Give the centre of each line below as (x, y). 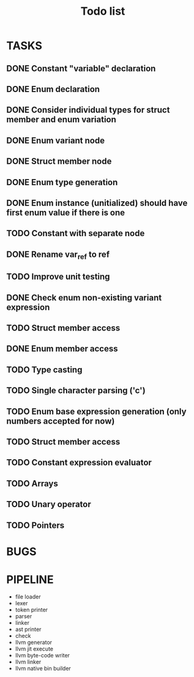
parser (24, 616)
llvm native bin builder (43, 668)
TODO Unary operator (49, 504)
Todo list (103, 11)
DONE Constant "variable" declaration (81, 68)
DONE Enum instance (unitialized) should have (97, 203)
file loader (28, 597)
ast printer (28, 629)
